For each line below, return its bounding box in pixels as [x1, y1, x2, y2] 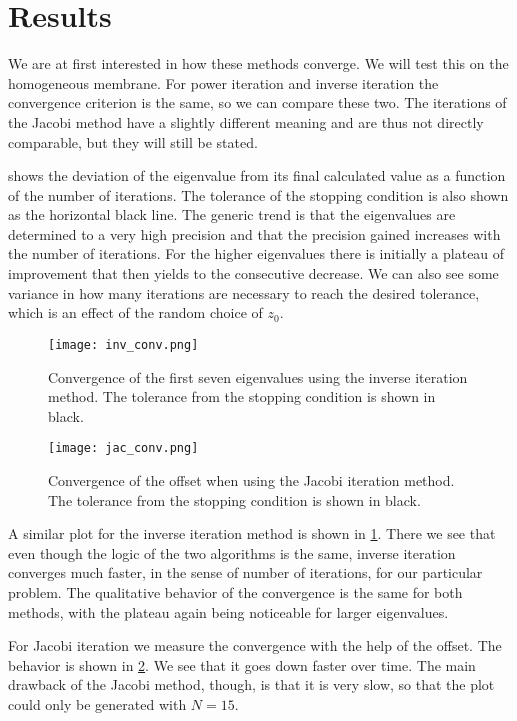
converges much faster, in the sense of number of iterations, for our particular [8, 562, 483, 583]
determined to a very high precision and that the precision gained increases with [8, 223, 501, 244]
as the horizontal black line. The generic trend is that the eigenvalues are [8, 204, 456, 225]
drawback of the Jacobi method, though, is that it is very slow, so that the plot [8, 674, 495, 695]
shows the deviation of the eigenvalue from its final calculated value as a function [8, 165, 506, 186]
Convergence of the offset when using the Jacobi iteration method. [48, 469, 455, 490]
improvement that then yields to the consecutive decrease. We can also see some [8, 263, 499, 284]
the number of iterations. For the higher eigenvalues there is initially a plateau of [8, 243, 505, 264]
